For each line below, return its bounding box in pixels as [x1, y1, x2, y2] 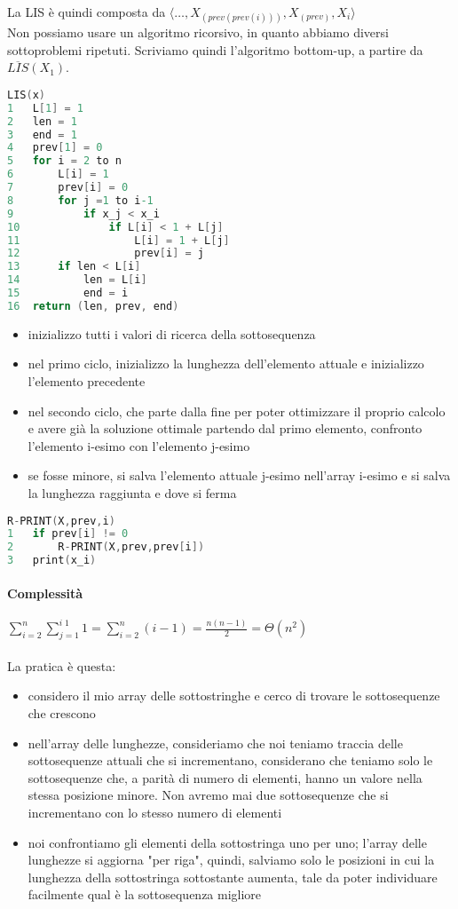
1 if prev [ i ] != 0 [7, 527, 129, 541]
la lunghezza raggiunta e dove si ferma [28, 484, 237, 502]
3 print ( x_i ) [7, 554, 97, 567]
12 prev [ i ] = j [7, 247, 205, 260]
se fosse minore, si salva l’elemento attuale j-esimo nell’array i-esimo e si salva [28, 466, 451, 485]
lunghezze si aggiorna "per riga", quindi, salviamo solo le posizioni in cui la [28, 850, 435, 869]
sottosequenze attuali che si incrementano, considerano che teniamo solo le [28, 751, 433, 770]
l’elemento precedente [28, 372, 146, 391]
